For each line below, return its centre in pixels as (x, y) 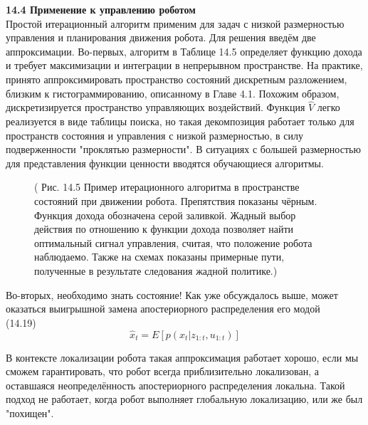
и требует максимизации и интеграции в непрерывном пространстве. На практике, (184, 65)
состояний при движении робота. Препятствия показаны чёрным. (176, 200)
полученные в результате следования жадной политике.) (156, 270)
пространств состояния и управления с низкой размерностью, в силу (154, 135)
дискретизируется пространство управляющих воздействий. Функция (156, 107)
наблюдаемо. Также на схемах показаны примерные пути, (159, 257)
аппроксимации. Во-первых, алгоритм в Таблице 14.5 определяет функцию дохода (184, 51)
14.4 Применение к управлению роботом (101, 9)
